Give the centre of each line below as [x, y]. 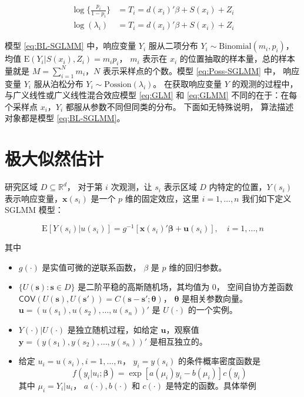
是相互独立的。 [178, 341]
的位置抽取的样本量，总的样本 [237, 59]
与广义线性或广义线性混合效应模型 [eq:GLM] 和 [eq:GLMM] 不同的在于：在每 [151, 95]
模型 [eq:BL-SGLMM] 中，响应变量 [71, 46]
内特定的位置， [238, 187]
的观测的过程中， [265, 83]
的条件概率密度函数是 [220, 361]
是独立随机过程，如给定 [113, 330]
